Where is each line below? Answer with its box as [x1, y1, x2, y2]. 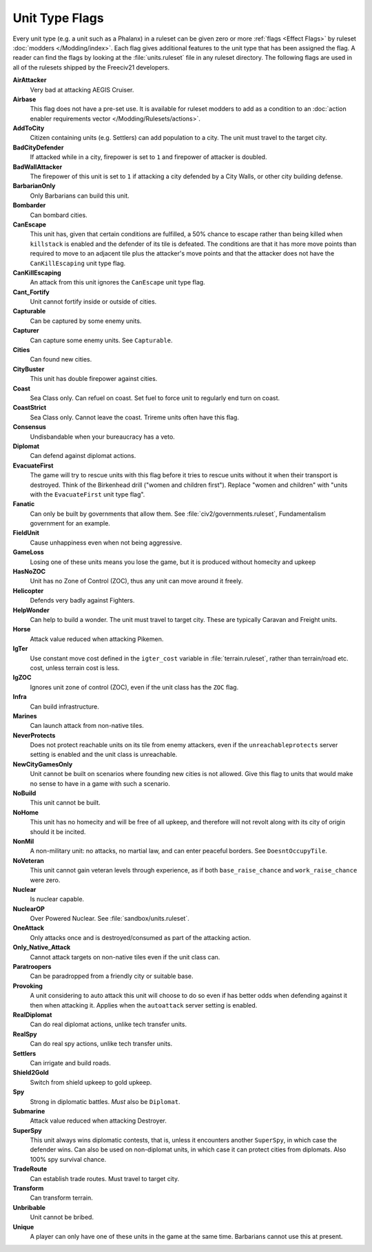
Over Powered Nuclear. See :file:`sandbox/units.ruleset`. [30, 915, 189, 923]
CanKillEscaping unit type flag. [30, 259, 126, 267]
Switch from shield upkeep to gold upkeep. [30, 1078, 152, 1086]
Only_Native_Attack [12, 943, 71, 952]
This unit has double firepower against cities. [30, 375, 158, 383]
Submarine [12, 1107, 45, 1115]
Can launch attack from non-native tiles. [30, 722, 144, 730]
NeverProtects [12, 731, 56, 740]
